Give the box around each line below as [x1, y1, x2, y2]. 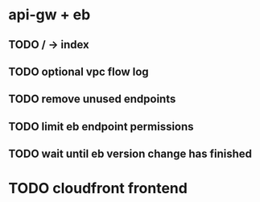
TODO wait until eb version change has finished [8, 147, 252, 161]
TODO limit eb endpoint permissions [8, 119, 195, 134]
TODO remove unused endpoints [8, 93, 176, 106]
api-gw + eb [8, 6, 91, 24]
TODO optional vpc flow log [8, 64, 149, 78]
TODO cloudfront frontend [8, 179, 188, 198]
